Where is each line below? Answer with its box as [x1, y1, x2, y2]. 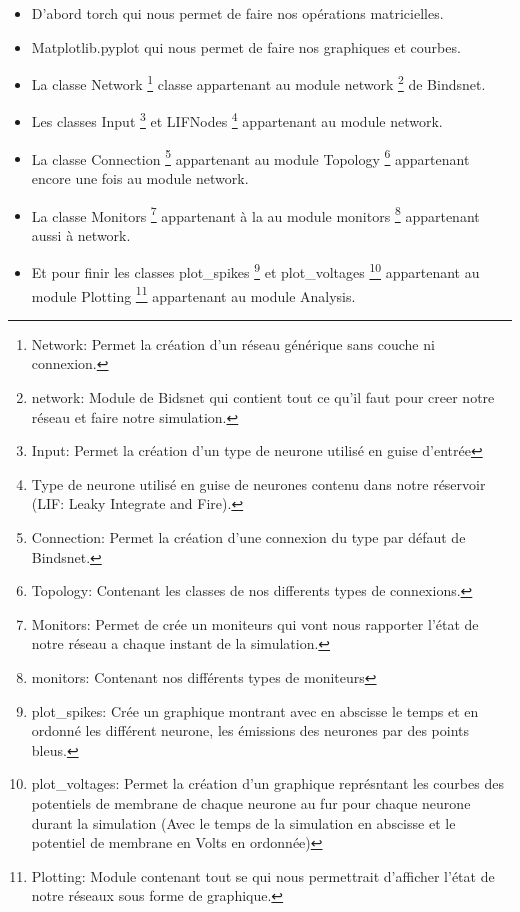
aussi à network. [31, 224, 131, 245]
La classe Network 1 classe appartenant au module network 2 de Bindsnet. [31, 71, 486, 94]
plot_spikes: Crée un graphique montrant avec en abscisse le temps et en [31, 700, 479, 721]
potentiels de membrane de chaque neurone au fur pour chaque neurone [31, 792, 471, 813]
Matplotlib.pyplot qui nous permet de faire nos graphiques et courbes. [31, 36, 461, 57]
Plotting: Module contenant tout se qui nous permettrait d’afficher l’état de [31, 865, 495, 886]
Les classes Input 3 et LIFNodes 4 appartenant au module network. [31, 108, 443, 132]
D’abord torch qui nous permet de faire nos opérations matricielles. [31, 3, 444, 23]
